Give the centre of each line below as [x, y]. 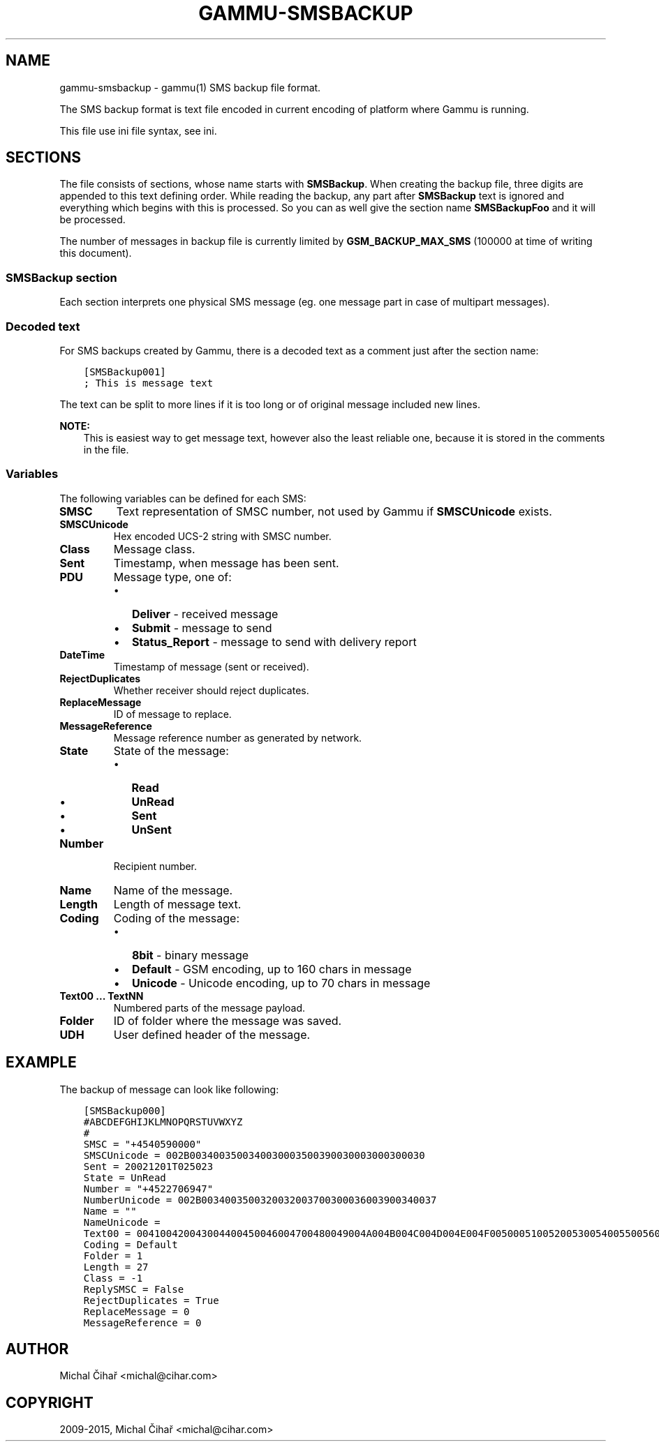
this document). [96, 253]
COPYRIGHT [50, 1402]
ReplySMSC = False [134, 1289]
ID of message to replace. [172, 714]
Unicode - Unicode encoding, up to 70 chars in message [281, 983]
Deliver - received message [205, 614]
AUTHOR [37, 1349]
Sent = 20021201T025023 [148, 1166]
